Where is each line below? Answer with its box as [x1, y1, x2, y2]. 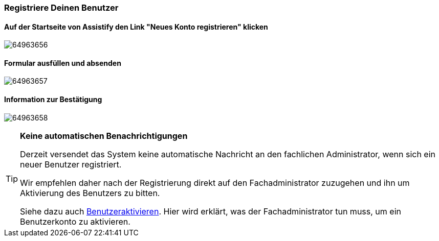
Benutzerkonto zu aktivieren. [20, 216, 130, 227]
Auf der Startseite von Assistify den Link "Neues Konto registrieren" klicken [4, 22, 268, 31]
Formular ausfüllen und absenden [4, 58, 121, 67]
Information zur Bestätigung [4, 95, 102, 104]
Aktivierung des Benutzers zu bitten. [20, 187, 160, 198]
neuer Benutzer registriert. [20, 159, 122, 170]
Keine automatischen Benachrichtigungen [20, 130, 188, 141]
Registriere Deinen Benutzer [4, 3, 119, 13]
